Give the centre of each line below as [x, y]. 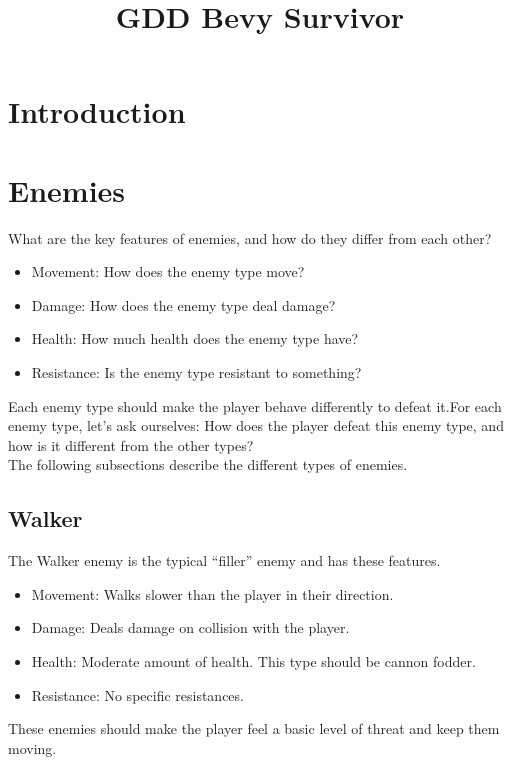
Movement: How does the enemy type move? [168, 271]
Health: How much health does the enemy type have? [195, 338]
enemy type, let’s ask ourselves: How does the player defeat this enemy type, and [256, 425]
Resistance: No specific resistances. [137, 694]
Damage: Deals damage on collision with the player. [190, 627]
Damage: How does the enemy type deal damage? [183, 304]
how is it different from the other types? [131, 444]
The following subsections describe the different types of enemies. [208, 464]
